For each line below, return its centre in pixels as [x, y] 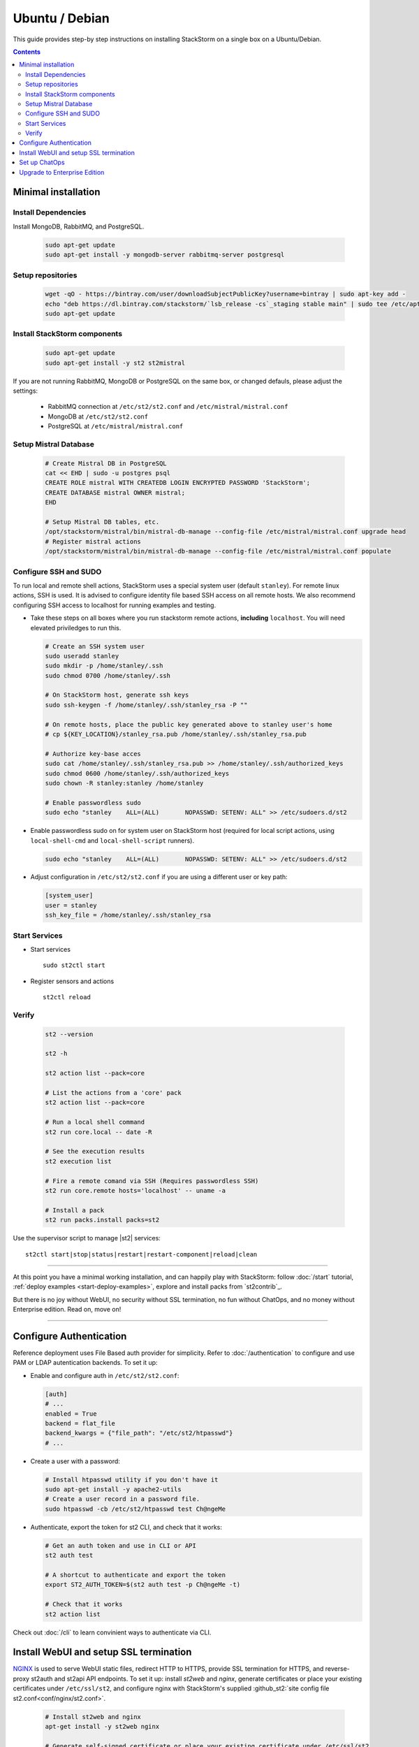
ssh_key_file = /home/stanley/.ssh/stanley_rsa [128, 915]
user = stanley [71, 905]
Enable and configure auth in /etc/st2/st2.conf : [105, 1375]
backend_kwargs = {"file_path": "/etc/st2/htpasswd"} [139, 1433]
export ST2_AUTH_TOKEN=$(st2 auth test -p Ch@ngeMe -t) [143, 1585]
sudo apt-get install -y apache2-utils [113, 1489]
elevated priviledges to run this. [76, 628]
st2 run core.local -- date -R [99, 1132]
